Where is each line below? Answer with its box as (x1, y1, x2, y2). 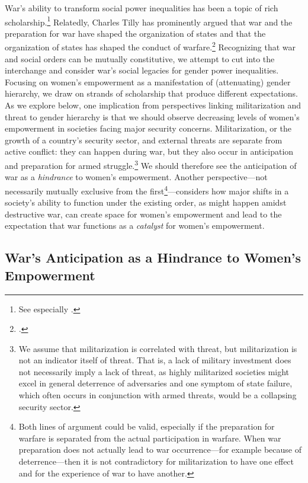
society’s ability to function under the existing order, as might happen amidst (5, 196, 287, 209)
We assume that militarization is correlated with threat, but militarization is (18, 342, 297, 354)
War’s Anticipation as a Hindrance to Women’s (5, 248, 301, 267)
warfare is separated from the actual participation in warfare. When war (18, 431, 281, 444)
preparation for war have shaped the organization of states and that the (5, 27, 266, 39)
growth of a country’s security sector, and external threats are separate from (5, 133, 283, 146)
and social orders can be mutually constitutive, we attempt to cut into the (5, 52, 275, 65)
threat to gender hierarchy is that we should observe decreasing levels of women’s (5, 110, 300, 123)
